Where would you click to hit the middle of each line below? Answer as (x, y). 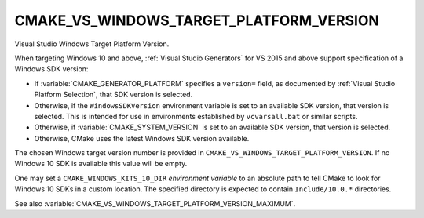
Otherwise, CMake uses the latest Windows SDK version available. (142, 138)
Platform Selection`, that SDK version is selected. (113, 95)
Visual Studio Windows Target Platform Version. (92, 44)
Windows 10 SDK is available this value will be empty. (101, 164)
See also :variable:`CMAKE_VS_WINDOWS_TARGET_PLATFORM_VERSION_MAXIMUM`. (155, 203)
